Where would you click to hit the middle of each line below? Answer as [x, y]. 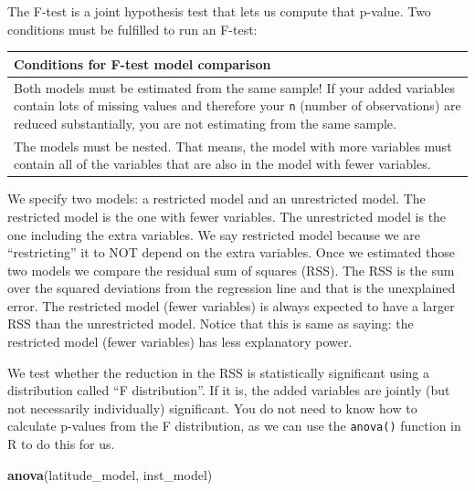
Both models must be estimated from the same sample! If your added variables [234, 87]
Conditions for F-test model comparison [142, 63]
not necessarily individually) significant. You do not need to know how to [212, 407]
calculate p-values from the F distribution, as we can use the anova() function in [234, 426]
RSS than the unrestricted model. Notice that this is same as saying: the [211, 324]
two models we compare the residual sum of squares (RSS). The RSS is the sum [231, 270]
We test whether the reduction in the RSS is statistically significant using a [218, 372]
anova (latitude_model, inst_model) [110, 474]
